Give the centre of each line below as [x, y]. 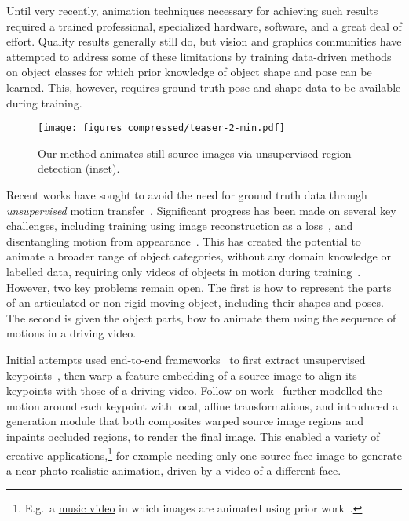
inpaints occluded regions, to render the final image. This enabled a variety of [193, 436]
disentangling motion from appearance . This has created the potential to [184, 240]
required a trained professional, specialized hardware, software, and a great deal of [204, 26]
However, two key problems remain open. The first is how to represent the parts [199, 287]
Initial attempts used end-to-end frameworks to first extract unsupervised [186, 359]
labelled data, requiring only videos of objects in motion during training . [184, 271]
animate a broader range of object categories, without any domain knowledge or [199, 256]
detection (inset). [79, 168]
